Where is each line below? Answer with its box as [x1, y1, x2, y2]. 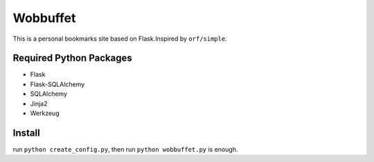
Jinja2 [30, 99, 48, 108]
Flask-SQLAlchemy [30, 80, 85, 88]
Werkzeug [30, 109, 60, 117]
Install [12, 127, 41, 139]
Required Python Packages [12, 52, 132, 64]
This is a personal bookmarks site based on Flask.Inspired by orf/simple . [12, 34, 228, 43]
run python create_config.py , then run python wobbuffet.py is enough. [12, 145, 238, 153]
